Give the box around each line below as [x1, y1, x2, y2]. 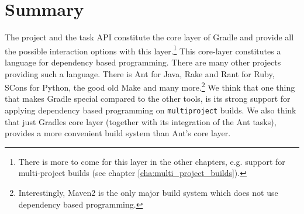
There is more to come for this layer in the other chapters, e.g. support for [18, 155, 285, 167]
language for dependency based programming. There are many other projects [5, 56, 281, 68]
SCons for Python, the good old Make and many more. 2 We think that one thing [5, 80, 295, 93]
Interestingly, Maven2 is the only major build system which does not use [18, 187, 278, 199]
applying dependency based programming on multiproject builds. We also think [5, 104, 296, 116]
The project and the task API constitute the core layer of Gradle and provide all [5, 31, 294, 43]
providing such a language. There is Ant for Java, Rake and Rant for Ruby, [5, 67, 275, 80]
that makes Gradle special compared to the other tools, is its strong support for [5, 92, 291, 105]
